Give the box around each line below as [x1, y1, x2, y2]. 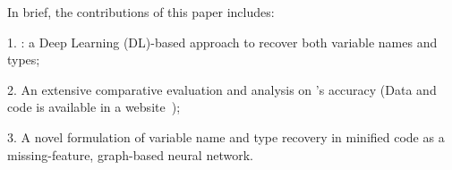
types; [7, 50, 40, 69]
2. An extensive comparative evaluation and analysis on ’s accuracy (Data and [7, 80, 437, 98]
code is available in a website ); [7, 98, 181, 116]
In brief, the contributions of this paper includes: [7, 3, 275, 21]
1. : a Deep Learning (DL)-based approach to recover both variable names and [7, 32, 438, 51]
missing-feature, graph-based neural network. [7, 145, 253, 164]
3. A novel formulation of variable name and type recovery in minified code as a [7, 127, 445, 146]
